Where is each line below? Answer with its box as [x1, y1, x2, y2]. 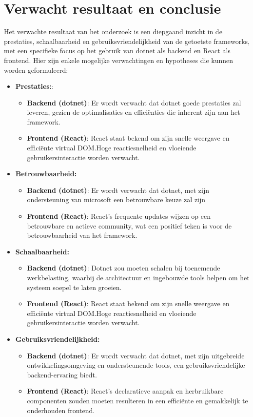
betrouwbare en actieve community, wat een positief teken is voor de [27, 220, 232, 230]
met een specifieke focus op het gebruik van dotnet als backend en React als [4, 45, 231, 56]
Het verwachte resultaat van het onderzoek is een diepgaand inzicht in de [4, 26, 222, 37]
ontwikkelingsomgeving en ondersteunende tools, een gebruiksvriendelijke [27, 360, 245, 370]
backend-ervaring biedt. [27, 369, 97, 379]
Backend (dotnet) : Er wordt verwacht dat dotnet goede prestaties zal [27, 97, 241, 107]
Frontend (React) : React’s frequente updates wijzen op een [27, 211, 211, 221]
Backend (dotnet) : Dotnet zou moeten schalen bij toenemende [27, 263, 220, 273]
